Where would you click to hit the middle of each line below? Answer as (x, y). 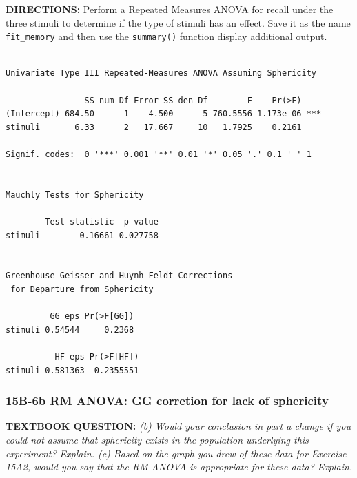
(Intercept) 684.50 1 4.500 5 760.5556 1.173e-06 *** (164, 114)
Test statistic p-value (102, 221)
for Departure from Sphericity (82, 289)
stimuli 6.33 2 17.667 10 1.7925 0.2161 (154, 127)
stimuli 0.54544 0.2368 (70, 330)
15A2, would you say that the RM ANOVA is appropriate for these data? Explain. (179, 467)
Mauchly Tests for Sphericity (75, 195)
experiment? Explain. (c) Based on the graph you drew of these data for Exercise (176, 453)
